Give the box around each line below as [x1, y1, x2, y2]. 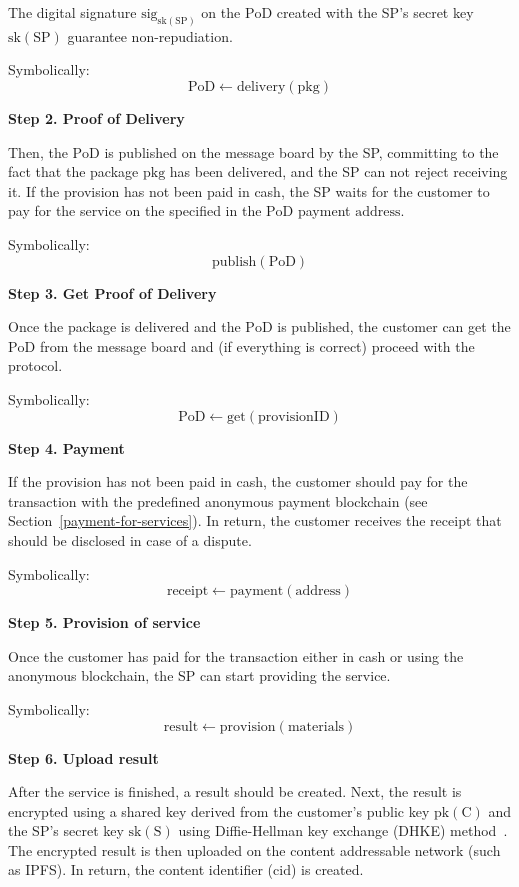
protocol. [8, 355, 63, 376]
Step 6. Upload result [8, 747, 159, 768]
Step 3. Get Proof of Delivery [8, 282, 217, 303]
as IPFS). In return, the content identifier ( [8, 859, 274, 880]
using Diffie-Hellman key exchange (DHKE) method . [178, 820, 508, 841]
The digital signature [8, 2, 137, 22]
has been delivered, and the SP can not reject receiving [169, 161, 508, 182]
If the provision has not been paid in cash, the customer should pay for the [8, 471, 468, 492]
